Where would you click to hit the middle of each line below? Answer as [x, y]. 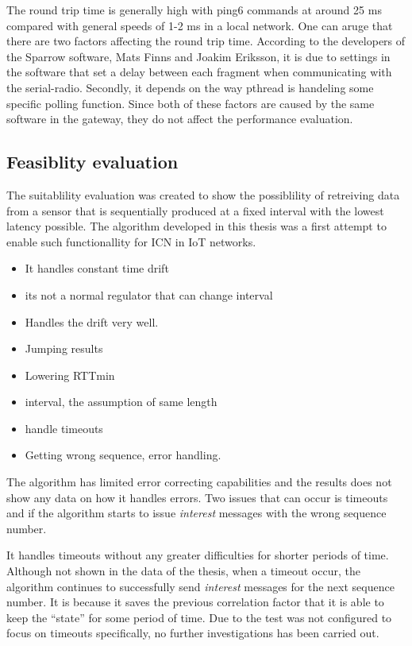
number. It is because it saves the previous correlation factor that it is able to [195, 602]
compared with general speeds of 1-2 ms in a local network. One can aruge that [200, 25]
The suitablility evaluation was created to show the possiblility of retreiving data [203, 194]
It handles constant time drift [97, 268]
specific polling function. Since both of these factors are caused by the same [191, 103]
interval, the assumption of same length [121, 402]
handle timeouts [64, 428]
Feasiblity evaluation [92, 162]
